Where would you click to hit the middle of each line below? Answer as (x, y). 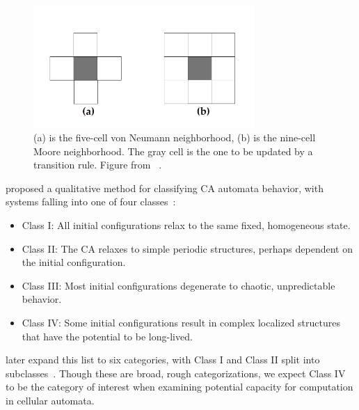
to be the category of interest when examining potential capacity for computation (179, 387)
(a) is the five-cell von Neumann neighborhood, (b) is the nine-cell (175, 137)
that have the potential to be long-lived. (107, 336)
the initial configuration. (74, 262)
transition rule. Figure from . (98, 165)
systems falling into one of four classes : (91, 202)
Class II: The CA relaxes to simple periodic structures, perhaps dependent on (187, 248)
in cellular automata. (50, 400)
